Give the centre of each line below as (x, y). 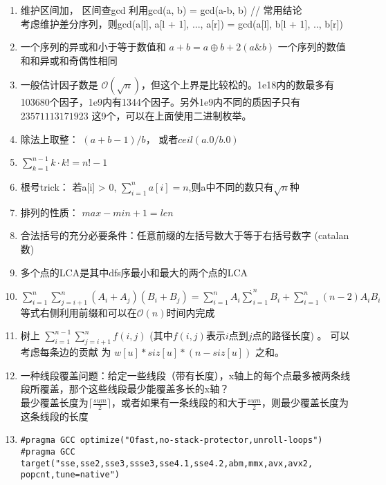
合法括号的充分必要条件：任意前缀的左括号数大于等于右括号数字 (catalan (185, 235)
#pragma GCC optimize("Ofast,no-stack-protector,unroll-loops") (172, 440)
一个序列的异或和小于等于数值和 (93, 47)
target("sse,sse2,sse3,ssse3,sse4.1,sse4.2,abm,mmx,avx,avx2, (167, 463)
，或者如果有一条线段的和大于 (180, 402)
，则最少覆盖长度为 (305, 402)
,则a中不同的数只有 (231, 186)
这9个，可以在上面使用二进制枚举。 (172, 115)
